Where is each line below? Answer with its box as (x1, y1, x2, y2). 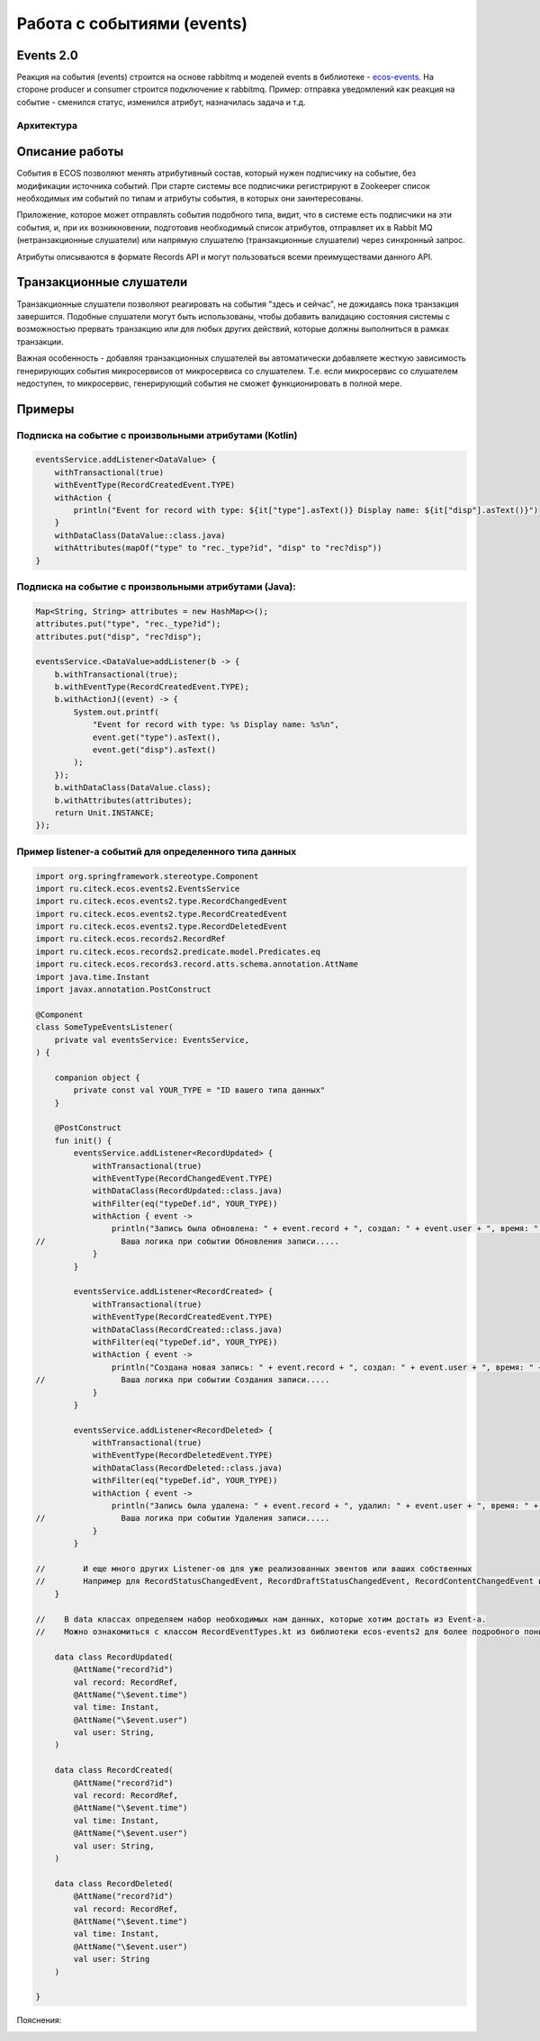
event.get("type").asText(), (92, 732, 221, 742)
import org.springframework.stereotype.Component (35, 871, 259, 881)
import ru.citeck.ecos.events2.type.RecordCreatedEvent (35, 909, 288, 919)
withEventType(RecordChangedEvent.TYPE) (92, 1173, 274, 1183)
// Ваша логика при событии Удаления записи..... (35, 1513, 330, 1524)
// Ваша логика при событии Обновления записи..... (35, 1236, 340, 1246)
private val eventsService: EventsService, (54, 1035, 249, 1045)
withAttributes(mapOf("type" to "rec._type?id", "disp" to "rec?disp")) (54, 543, 382, 553)
